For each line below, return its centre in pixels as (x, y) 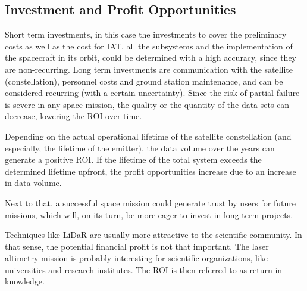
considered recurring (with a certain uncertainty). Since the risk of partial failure (152, 93)
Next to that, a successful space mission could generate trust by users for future (150, 202)
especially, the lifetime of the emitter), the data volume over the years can (140, 148)
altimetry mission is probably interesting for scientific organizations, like (137, 258)
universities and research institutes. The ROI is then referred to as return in (144, 269)
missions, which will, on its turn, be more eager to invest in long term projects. (149, 214)
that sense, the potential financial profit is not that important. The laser (137, 246)
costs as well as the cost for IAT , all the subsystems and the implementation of (149, 46)
